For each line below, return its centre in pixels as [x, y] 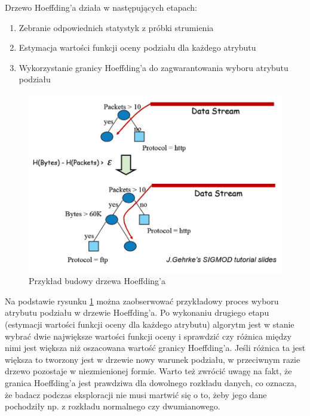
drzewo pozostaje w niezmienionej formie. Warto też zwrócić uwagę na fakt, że [148, 371]
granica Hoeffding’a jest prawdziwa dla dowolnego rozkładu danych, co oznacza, [151, 383]
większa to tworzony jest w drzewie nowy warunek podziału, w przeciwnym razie [153, 359]
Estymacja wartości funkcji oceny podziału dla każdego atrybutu [137, 47]
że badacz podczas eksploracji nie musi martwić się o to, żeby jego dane [136, 394]
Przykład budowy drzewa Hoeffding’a [97, 281]
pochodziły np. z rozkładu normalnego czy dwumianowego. [113, 406]
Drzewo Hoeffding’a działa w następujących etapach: [101, 7]
